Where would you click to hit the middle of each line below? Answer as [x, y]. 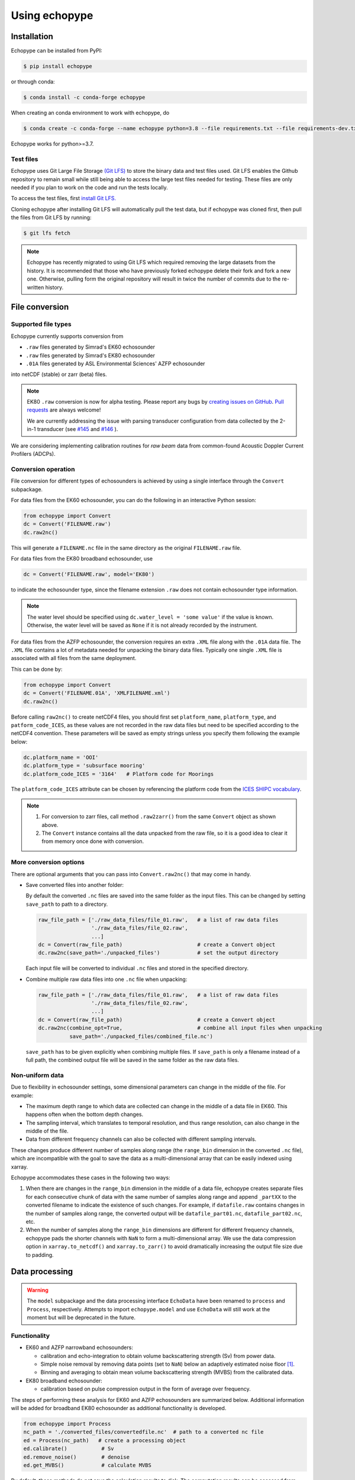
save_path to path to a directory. [67, 904]
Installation [32, 36]
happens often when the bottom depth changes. [85, 1114]
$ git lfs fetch [47, 233]
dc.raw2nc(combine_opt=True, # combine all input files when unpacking [180, 1028]
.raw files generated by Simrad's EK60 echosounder [90, 347]
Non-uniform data [38, 1075]
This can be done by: [37, 669]
